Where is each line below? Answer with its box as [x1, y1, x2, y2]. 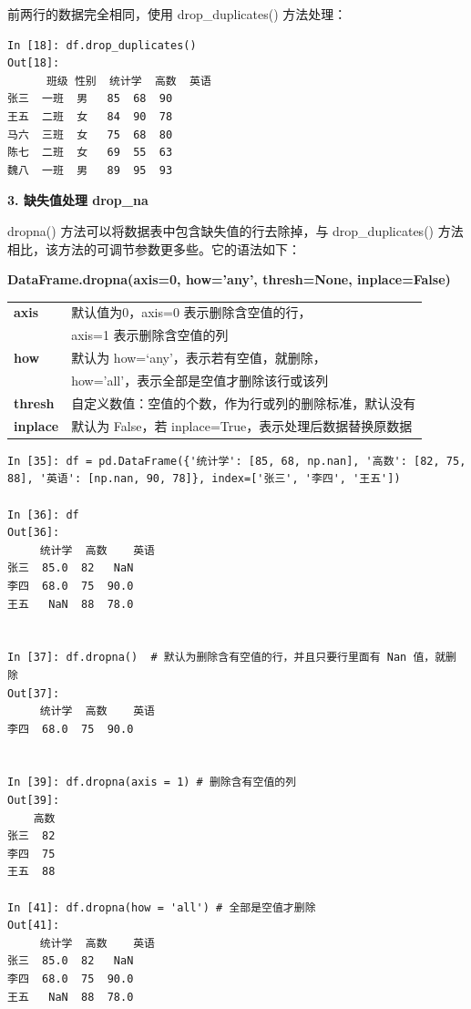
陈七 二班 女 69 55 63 [7, 146, 173, 160]
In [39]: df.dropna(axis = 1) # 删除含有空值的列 [7, 776, 297, 789]
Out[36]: [7, 526, 60, 540]
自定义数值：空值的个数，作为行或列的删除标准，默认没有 [71, 393, 416, 412]
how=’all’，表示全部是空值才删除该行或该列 [71, 371, 329, 389]
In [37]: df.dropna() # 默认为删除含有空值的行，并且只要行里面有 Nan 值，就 [7, 651, 446, 664]
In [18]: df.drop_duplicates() [7, 38, 197, 52]
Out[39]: [7, 794, 60, 808]
